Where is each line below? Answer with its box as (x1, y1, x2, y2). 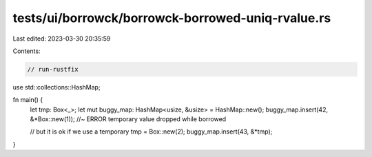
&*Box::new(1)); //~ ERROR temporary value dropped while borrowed (30, 115, 227, 123)
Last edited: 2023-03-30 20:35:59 (12, 34, 111, 43)
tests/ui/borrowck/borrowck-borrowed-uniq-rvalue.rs (12, 10, 331, 25)
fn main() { (12, 96, 43, 104)
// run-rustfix (27, 65, 79, 73)
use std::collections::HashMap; (12, 83, 101, 91)
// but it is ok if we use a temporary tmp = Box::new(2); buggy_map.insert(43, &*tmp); (30, 127, 273, 136)
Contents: (12, 47, 41, 55)
